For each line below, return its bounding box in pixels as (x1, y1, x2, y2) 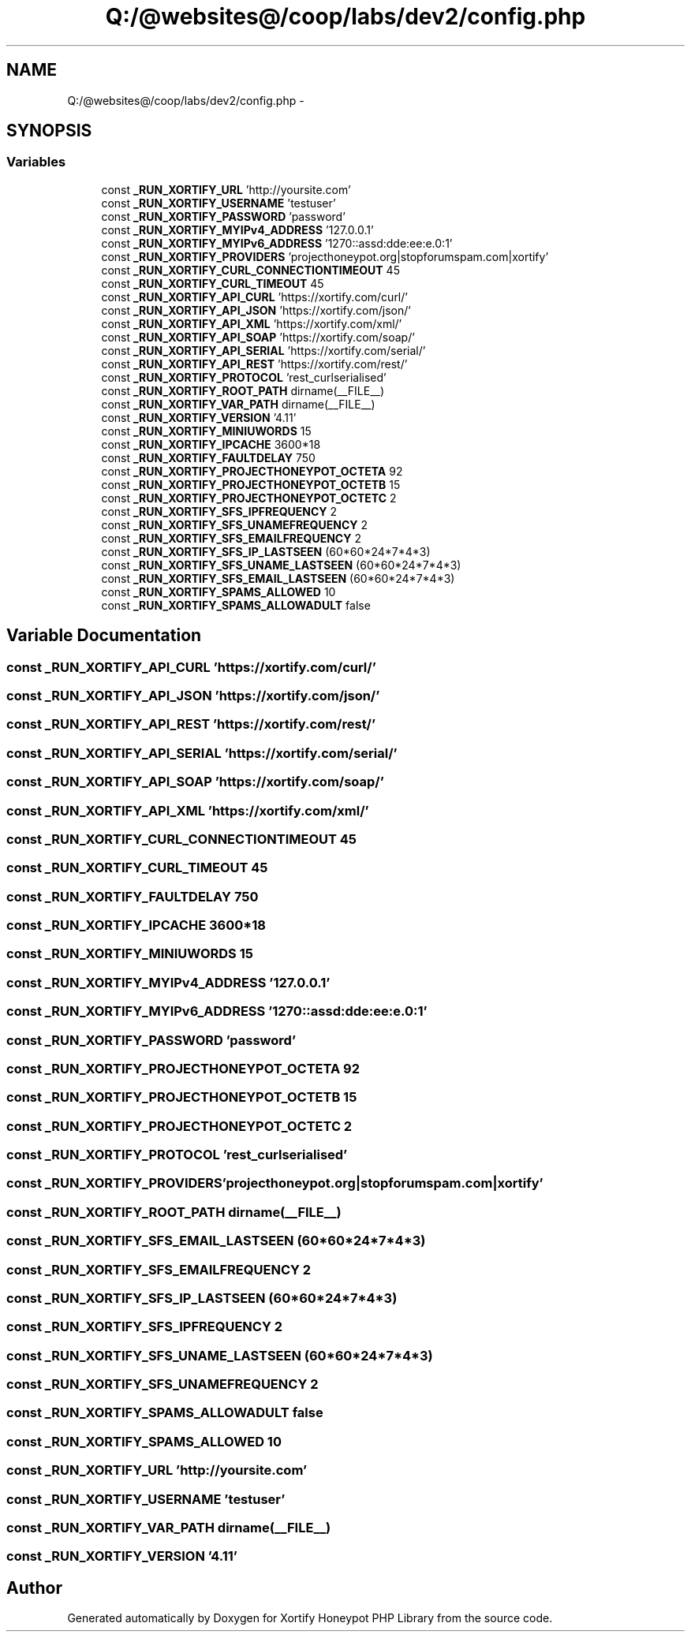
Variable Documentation (6, 625, 202, 646)
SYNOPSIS (6, 121, 92, 141)
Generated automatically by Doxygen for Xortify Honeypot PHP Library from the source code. (67, 1611, 553, 1625)
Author (6, 1577, 62, 1598)
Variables (6, 154, 66, 170)
